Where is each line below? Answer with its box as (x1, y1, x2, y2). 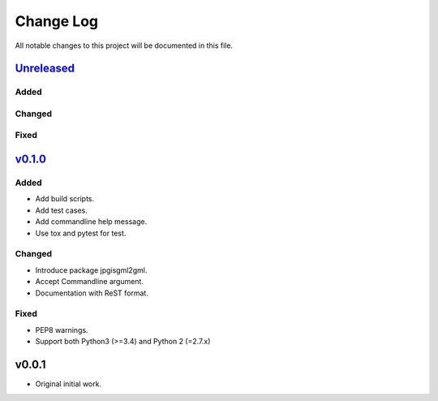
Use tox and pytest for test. (35, 228, 127, 238)
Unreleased (15, 62, 75, 75)
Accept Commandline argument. (35, 277, 144, 287)
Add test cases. (35, 205, 88, 215)
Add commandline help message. (35, 217, 148, 226)
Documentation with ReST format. (35, 288, 149, 298)
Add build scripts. (35, 194, 95, 204)
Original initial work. (35, 378, 101, 389)
